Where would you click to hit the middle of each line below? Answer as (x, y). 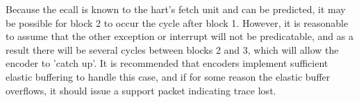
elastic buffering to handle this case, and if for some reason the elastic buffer (168, 76)
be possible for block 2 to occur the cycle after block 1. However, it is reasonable (177, 22)
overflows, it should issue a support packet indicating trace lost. (141, 90)
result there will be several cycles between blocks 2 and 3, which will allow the (172, 49)
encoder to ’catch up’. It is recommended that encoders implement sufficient (167, 63)
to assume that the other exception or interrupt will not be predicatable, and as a (179, 36)
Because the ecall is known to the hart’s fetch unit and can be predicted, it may (176, 9)
